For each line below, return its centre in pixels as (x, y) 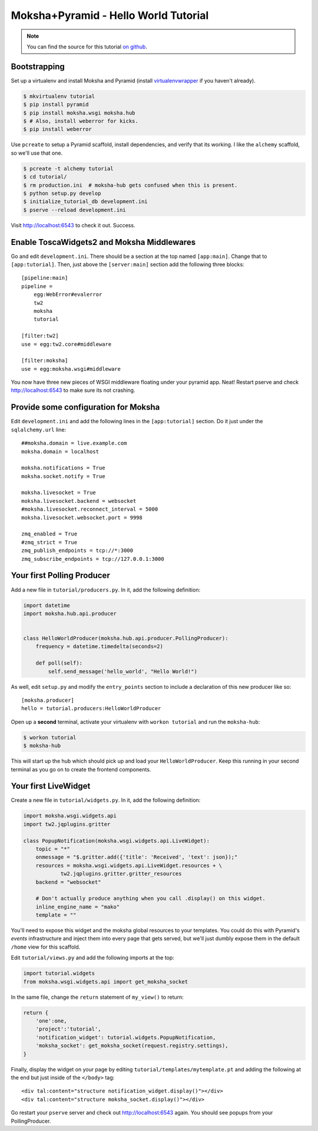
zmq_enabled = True (49, 534)
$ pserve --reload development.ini (74, 210)
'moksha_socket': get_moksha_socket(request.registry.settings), (132, 1046)
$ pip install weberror (58, 129)
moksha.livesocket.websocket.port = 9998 (82, 517)
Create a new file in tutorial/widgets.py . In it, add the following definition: (106, 800)
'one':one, (51, 1021)
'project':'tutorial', (68, 1029)
